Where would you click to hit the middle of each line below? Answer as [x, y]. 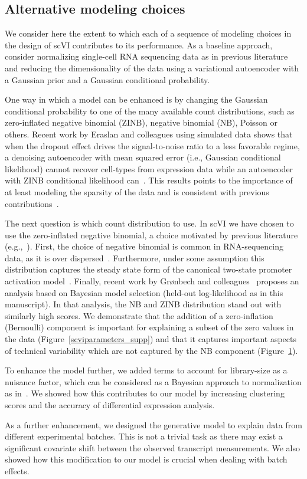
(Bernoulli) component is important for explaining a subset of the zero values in [149, 327]
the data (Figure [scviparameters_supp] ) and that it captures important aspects [151, 339]
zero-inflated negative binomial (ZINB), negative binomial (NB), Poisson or [141, 122]
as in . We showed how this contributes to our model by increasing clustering [145, 393]
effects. [17, 470]
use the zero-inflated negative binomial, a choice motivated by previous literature [151, 234]
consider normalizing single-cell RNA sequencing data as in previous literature [146, 56]
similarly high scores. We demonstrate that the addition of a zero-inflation [139, 315]
